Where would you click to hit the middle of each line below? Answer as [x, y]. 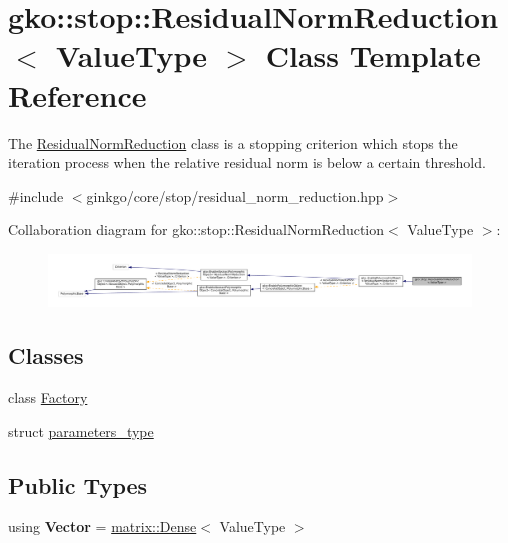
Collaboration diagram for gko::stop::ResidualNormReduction [196, 229]
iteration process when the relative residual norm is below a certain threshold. [247, 162]
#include [36, 195]
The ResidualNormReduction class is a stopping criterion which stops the [233, 142]
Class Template [373, 55]
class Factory [48, 397]
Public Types [78, 484]
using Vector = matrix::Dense [102, 526]
